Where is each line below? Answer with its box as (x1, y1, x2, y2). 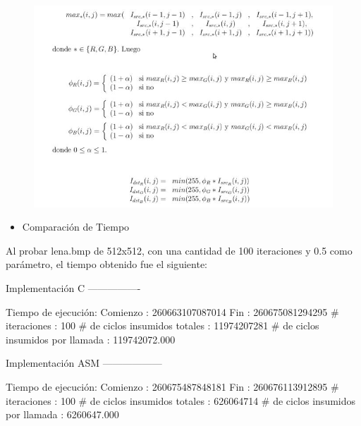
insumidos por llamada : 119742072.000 (6, 331, 176, 346)
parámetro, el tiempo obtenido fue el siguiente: (6, 257, 207, 272)
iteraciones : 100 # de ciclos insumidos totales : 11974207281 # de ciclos (6, 318, 319, 333)
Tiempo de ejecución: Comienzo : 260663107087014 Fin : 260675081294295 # (6, 304, 339, 319)
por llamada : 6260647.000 (6, 407, 119, 422)
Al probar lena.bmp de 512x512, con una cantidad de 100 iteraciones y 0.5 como (6, 243, 353, 257)
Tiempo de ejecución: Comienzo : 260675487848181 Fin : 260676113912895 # (6, 379, 339, 394)
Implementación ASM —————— (6, 355, 162, 370)
